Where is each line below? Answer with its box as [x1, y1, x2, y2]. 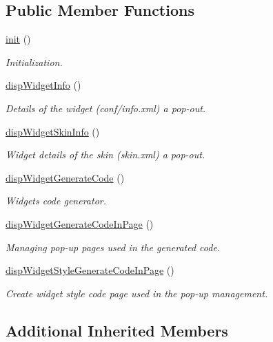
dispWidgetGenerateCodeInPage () [6, 216, 154, 231]
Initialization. [6, 54, 63, 69]
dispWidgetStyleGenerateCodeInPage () [6, 263, 174, 277]
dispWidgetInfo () [6, 78, 81, 92]
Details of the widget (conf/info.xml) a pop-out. [6, 100, 206, 115]
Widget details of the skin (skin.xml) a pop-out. [6, 147, 205, 162]
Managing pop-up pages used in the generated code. [6, 239, 221, 254]
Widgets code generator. [6, 193, 107, 208]
